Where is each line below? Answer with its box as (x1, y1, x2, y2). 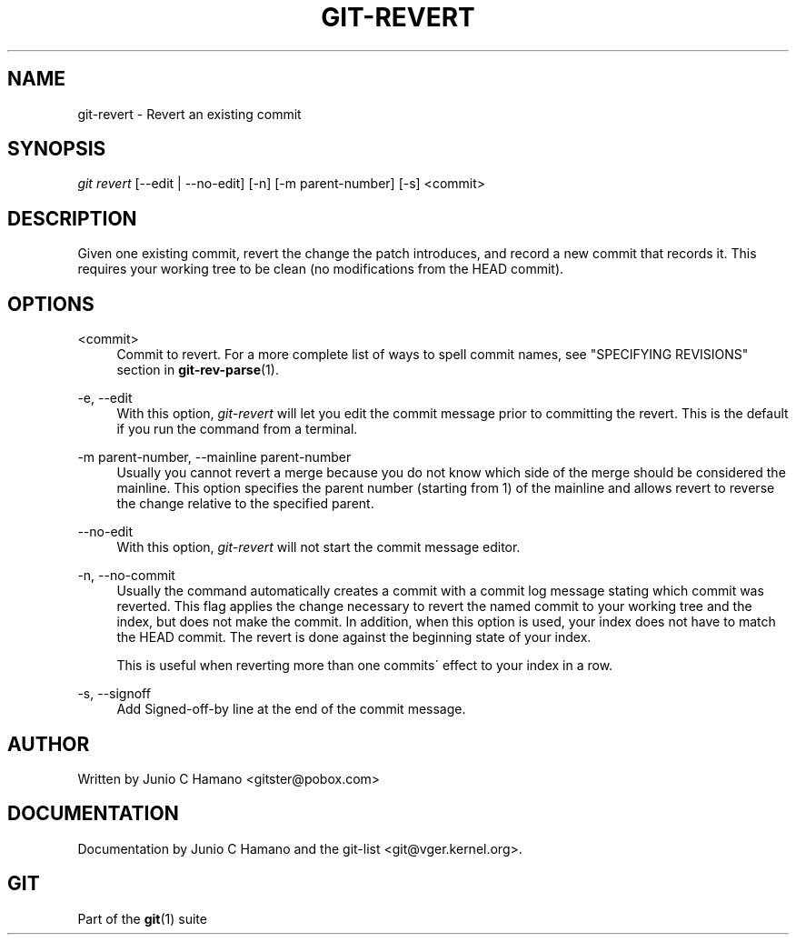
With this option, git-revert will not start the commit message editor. (116, 539, 521, 556)
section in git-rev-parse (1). (116, 362, 279, 378)
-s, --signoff (77, 686, 151, 702)
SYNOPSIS (7, 137, 106, 161)
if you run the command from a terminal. (116, 421, 358, 437)
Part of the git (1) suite (77, 910, 207, 927)
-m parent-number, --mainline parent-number (77, 449, 352, 466)
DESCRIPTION (7, 206, 137, 230)
